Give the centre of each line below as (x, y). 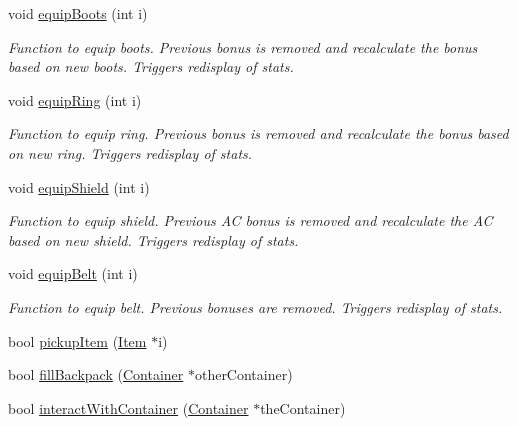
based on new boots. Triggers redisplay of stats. (151, 66)
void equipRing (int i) (75, 99)
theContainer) (303, 407)
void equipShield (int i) (79, 186)
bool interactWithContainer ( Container (128, 407)
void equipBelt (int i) (73, 273)
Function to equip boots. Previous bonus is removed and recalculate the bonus (243, 46)
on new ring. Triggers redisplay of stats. (130, 152)
